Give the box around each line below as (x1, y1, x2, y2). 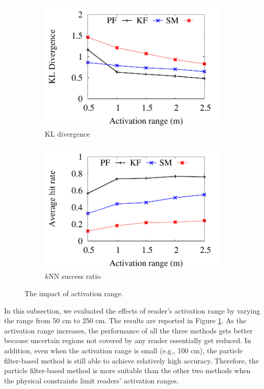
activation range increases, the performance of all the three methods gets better (4, 325, 253, 335)
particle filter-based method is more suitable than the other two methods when (4, 365, 251, 376)
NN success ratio (48, 271, 101, 281)
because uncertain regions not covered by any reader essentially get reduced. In (4, 335, 251, 346)
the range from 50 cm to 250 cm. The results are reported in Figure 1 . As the (4, 315, 247, 326)
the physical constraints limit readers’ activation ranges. (4, 375, 179, 385)
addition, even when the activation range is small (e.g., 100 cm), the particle (4, 345, 243, 355)
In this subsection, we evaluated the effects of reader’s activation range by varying (4, 305, 260, 316)
